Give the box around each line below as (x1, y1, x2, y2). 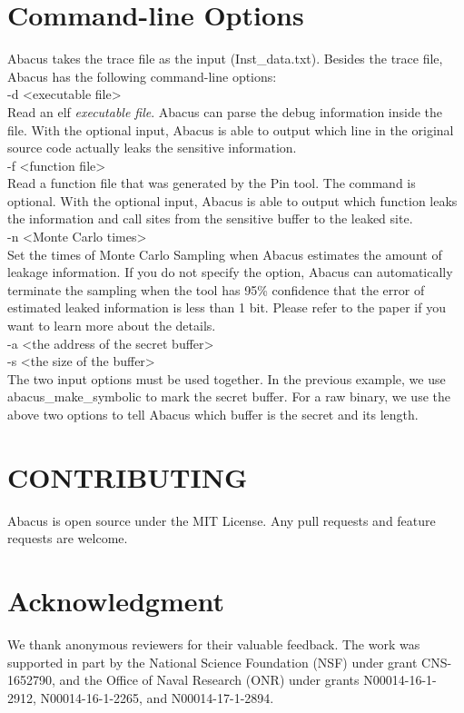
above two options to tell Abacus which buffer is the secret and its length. (7, 405, 419, 423)
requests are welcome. (7, 529, 128, 548)
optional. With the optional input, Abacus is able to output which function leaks (7, 191, 458, 210)
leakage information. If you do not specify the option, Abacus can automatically (7, 262, 453, 282)
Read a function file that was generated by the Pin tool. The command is (7, 173, 416, 193)
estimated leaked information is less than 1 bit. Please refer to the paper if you (7, 298, 446, 317)
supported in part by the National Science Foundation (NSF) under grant (7, 652, 418, 671)
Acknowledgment (7, 582, 224, 619)
